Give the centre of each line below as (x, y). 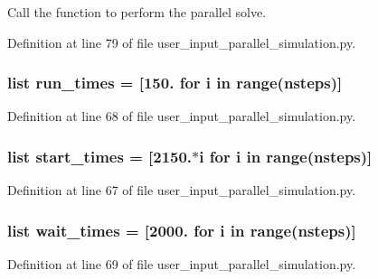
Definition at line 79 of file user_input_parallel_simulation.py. (182, 42)
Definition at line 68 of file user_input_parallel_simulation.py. (182, 116)
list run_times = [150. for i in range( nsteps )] (175, 83)
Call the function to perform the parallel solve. (137, 12)
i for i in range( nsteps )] (286, 156)
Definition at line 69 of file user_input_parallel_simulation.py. (182, 264)
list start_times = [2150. (100, 156)
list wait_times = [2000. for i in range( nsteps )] (182, 230)
